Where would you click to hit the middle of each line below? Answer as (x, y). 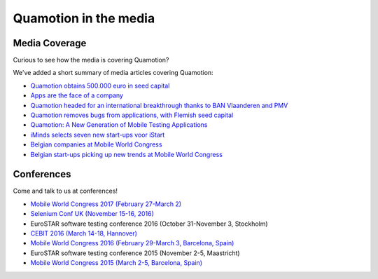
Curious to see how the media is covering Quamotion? (91, 60)
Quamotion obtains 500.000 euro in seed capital (100, 86)
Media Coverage (50, 43)
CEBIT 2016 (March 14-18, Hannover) (84, 233)
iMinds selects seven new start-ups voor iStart (98, 135)
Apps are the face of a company (77, 95)
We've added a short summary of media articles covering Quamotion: (113, 73)
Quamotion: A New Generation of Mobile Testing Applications (119, 125)
